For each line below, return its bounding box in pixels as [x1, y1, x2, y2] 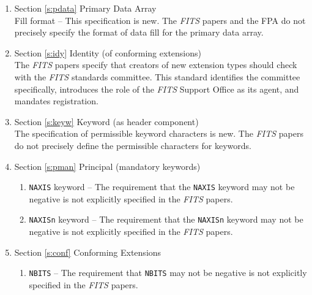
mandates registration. [14, 94, 98, 107]
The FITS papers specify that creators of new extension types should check [14, 58, 297, 71]
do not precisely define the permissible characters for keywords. [14, 139, 251, 151]
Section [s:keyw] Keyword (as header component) [14, 115, 199, 128]
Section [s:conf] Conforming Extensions [14, 245, 162, 258]
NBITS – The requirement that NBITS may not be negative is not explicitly [29, 266, 307, 279]
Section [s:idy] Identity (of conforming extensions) [14, 46, 201, 59]
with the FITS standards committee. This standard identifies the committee [14, 70, 300, 83]
